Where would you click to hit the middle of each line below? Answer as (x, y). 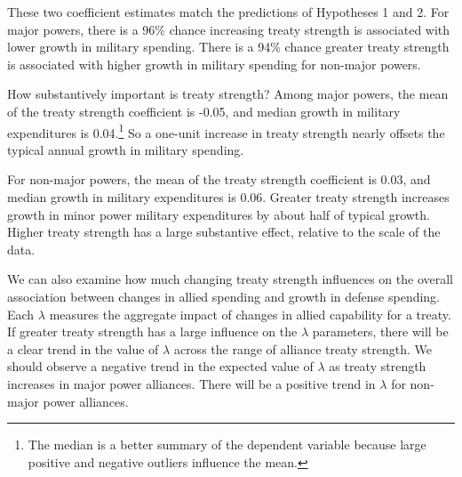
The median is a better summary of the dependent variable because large (227, 445)
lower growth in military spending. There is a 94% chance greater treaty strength (228, 47)
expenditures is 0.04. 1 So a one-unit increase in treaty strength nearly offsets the (226, 131)
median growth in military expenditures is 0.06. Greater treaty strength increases (228, 197)
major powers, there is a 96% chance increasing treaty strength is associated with (229, 29)
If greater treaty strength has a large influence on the (152, 331)
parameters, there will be (380, 331)
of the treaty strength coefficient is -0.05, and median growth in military (204, 111)
